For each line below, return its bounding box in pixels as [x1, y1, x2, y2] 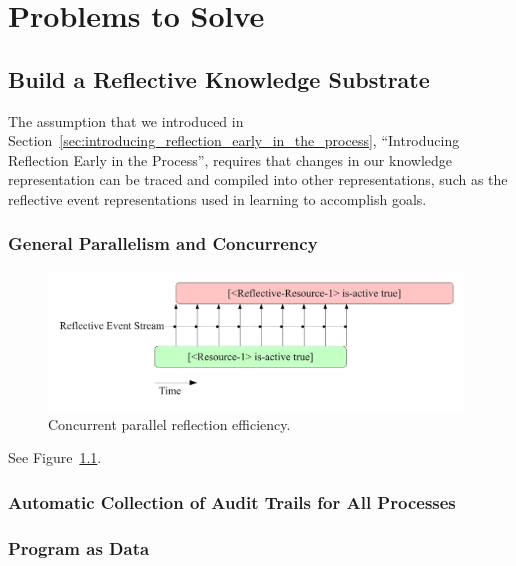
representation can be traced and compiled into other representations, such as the [8, 169, 508, 190]
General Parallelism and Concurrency [8, 231, 318, 256]
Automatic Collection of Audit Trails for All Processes [8, 489, 456, 514]
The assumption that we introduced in [8, 110, 244, 131]
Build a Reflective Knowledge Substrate [8, 63, 430, 94]
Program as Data [8, 535, 150, 560]
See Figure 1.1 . [8, 447, 102, 468]
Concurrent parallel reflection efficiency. [48, 413, 291, 434]
